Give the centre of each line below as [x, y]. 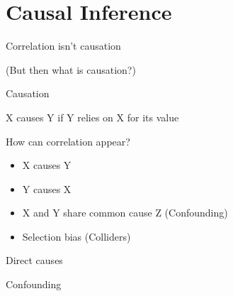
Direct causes [34, 260]
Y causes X [47, 188]
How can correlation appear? [68, 141]
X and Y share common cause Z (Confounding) [125, 213]
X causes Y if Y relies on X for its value [92, 117]
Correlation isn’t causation [63, 46]
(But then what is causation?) [71, 69]
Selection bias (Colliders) [76, 236]
